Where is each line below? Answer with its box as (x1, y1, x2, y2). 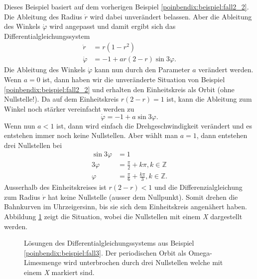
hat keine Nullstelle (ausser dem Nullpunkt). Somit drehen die (48, 191, 238, 202)
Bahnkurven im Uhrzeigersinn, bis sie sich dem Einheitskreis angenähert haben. (4, 201, 247, 212)
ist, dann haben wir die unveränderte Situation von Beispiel (42, 74, 225, 85)
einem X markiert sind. (24, 267, 95, 277)
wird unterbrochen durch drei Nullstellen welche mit (63, 257, 223, 268)
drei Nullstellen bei (4, 139, 62, 150)
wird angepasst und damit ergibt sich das (49, 21, 176, 31)
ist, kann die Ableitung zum (166, 94, 252, 104)
